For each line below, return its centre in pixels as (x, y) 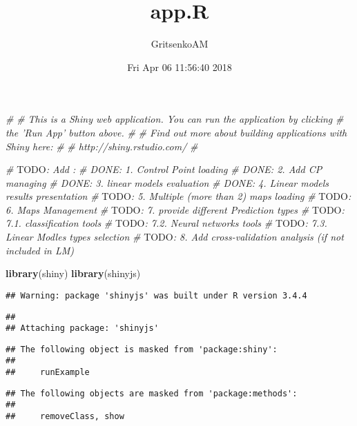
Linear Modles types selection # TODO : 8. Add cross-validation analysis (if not (175, 237)
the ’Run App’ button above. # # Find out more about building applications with (176, 132)
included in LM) (40, 250)
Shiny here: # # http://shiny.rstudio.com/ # (102, 146)
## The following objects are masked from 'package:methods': (152, 393)
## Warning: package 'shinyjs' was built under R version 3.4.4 (156, 295)
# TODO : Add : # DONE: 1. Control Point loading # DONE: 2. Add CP (164, 169)
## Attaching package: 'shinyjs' (82, 328)
